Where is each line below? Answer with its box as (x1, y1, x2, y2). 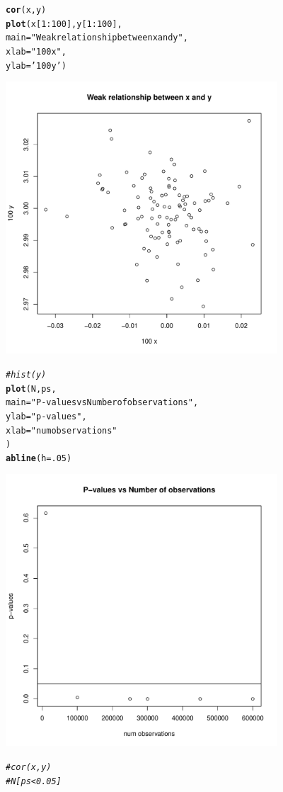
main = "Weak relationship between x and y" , (6, 33, 188, 43)
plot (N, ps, (6, 383, 57, 394)
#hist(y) (6, 369, 47, 380)
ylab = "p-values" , (6, 411, 87, 422)
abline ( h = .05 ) (6, 453, 72, 463)
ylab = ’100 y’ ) (6, 60, 67, 71)
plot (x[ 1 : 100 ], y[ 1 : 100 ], (6, 18, 122, 29)
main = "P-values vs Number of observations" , (6, 397, 199, 408)
